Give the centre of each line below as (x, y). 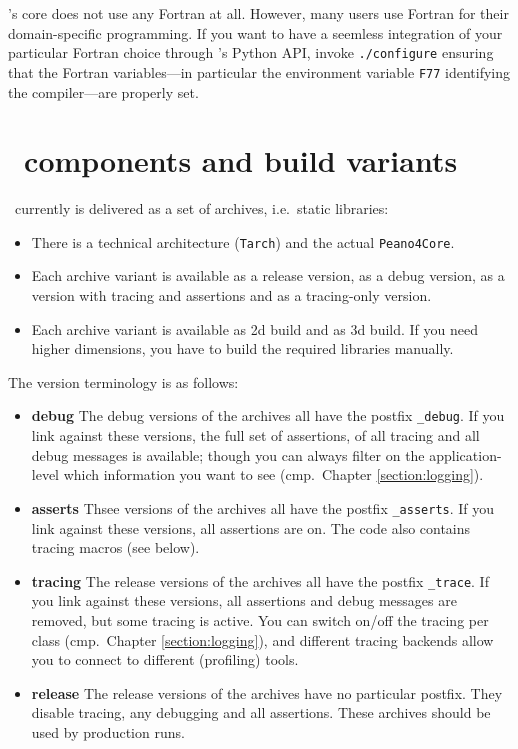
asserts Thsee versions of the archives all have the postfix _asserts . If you (263, 507)
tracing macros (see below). (115, 547)
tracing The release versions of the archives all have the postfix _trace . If (260, 580)
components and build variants (241, 160)
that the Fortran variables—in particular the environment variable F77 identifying (259, 71)
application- (465, 454)
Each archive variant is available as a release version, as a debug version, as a (268, 275)
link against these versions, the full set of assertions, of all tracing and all (255, 435)
